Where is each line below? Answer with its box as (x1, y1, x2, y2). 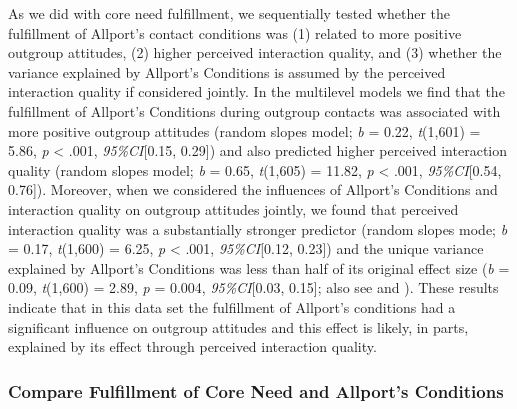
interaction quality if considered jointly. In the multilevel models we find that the (8, 81, 505, 102)
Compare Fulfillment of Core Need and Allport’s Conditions (8, 378, 504, 403)
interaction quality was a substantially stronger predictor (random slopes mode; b (8, 218, 508, 239)
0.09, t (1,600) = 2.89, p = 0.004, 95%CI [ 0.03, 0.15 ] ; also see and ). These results (8, 277, 499, 298)
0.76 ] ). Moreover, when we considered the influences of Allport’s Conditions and (8, 179, 498, 200)
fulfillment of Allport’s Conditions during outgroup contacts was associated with (8, 100, 501, 121)
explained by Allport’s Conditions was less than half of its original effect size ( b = (8, 257, 510, 278)
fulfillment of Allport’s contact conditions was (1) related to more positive (8, 22, 462, 43)
